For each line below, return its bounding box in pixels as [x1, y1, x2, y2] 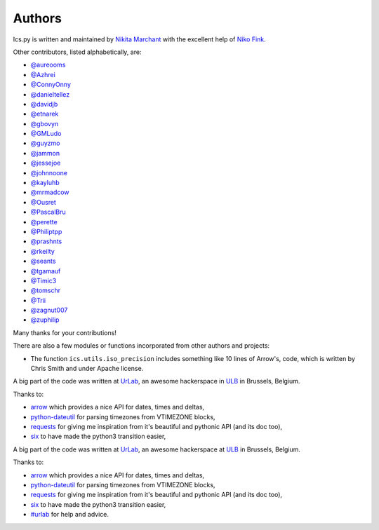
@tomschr [30, 286, 61, 294]
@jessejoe [30, 158, 61, 168]
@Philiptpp [30, 227, 62, 236]
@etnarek [30, 109, 59, 118]
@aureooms [30, 60, 66, 69]
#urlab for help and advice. [30, 510, 109, 519]
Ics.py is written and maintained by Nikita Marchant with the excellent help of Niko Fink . [13, 35, 266, 43]
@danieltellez [30, 90, 70, 98]
